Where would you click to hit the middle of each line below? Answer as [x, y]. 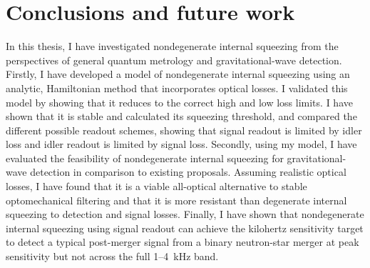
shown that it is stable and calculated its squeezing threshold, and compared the [181, 116]
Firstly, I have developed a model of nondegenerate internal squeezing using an [178, 74]
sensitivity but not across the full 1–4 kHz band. [112, 256]
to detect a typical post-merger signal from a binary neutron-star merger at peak [183, 242]
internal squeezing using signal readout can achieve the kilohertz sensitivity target [185, 228]
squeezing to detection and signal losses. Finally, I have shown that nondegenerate [185, 214]
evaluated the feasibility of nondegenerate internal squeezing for [145, 158]
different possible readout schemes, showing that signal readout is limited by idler [184, 130]
